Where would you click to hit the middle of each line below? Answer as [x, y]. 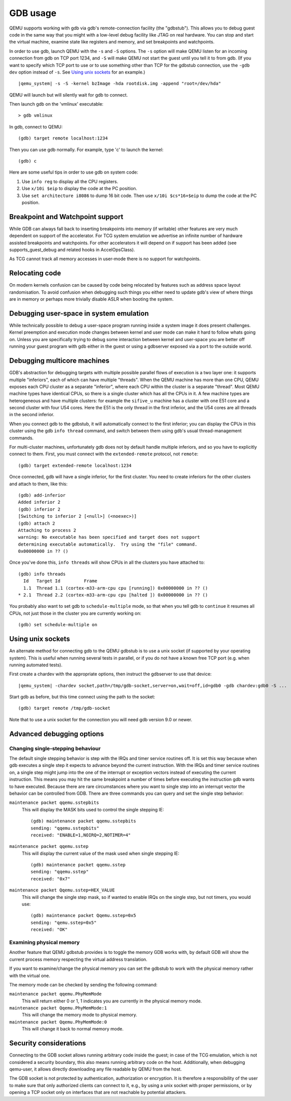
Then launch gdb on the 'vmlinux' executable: [56, 104]
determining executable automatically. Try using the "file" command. [108, 544]
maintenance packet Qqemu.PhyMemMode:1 [58, 1008]
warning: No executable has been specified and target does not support [109, 537]
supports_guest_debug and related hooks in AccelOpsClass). [72, 250]
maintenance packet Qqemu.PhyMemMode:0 [58, 1022]
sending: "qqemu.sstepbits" [65, 828]
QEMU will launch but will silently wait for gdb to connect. [68, 95]
